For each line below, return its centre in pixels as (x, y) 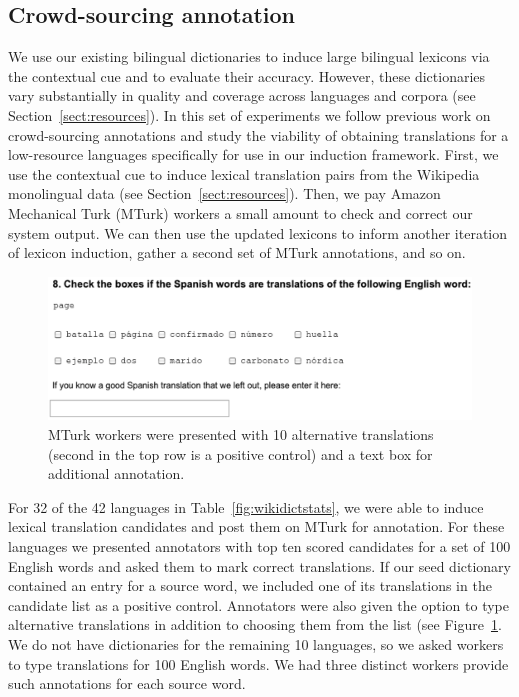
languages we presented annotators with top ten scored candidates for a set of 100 (259, 545)
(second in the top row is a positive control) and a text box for (240, 453)
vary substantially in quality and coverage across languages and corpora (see (242, 95)
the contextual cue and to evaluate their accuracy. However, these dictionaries (247, 75)
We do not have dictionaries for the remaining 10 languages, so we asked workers (256, 643)
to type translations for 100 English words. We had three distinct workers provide (258, 663)
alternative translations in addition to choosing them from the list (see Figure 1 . (255, 624)
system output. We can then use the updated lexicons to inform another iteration (257, 232)
